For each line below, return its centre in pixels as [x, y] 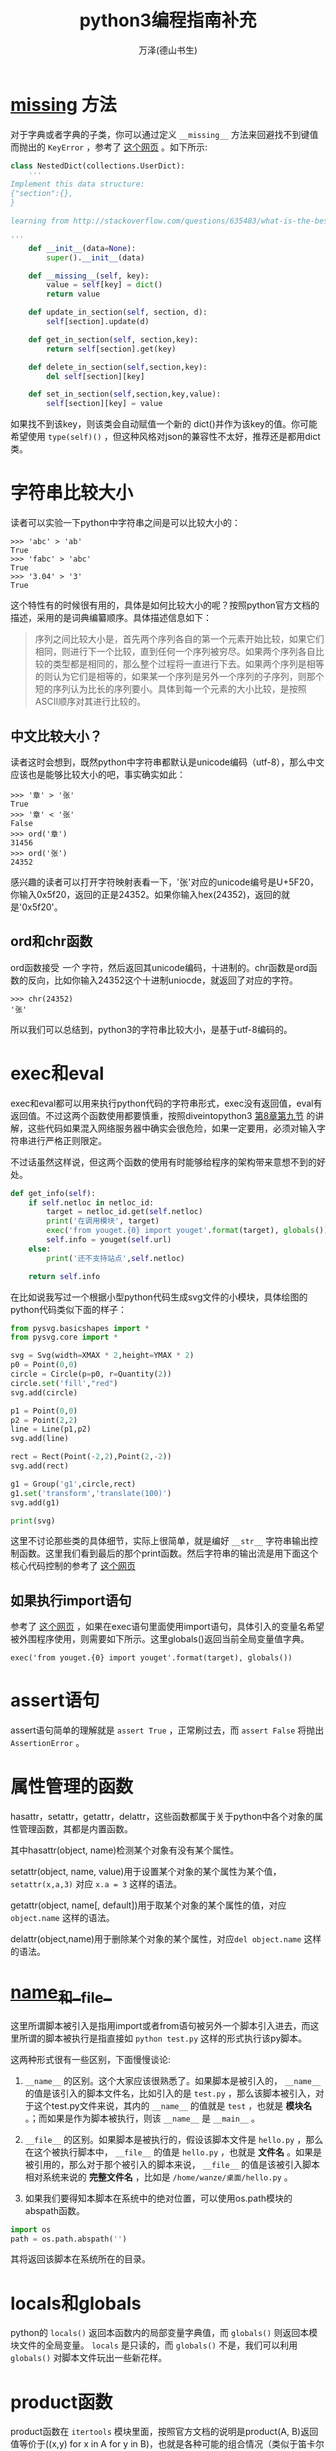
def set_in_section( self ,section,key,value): [125, 394]
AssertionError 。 [47, 1743]
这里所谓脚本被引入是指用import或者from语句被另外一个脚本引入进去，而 [160, 2025]
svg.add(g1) [35, 1502]
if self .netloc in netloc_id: [91, 1202]
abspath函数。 [55, 2210]
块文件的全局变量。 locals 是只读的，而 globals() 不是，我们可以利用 [154, 2345]
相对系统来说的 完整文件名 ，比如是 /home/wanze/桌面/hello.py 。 [158, 2177]
